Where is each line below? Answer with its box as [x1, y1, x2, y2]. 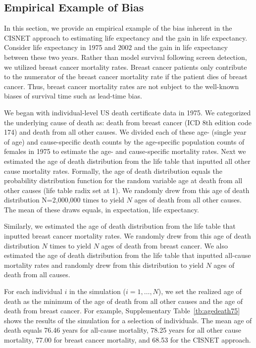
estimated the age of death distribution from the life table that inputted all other [4, 155, 251, 166]
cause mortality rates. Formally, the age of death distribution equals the [4, 165, 222, 176]
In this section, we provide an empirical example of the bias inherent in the [4, 23, 232, 33]
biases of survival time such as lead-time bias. [4, 91, 142, 101]
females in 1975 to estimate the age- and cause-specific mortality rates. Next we [4, 146, 246, 156]
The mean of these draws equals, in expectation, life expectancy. [4, 204, 199, 214]
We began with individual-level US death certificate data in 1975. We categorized [4, 107, 251, 117]
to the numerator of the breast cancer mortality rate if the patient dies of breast [4, 71, 248, 82]
